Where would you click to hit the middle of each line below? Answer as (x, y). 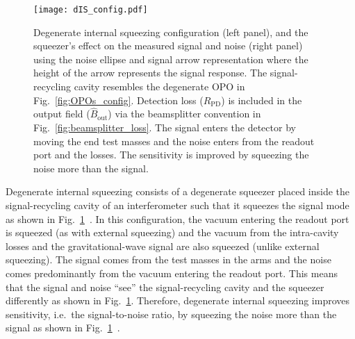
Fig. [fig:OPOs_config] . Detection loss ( (118, 100)
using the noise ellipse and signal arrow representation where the (171, 59)
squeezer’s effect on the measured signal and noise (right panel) (168, 46)
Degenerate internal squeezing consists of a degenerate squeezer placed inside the (178, 191)
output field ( (62, 114)
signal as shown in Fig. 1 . (63, 328)
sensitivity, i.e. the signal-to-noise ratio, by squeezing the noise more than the (171, 314)
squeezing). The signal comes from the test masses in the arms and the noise (168, 259)
